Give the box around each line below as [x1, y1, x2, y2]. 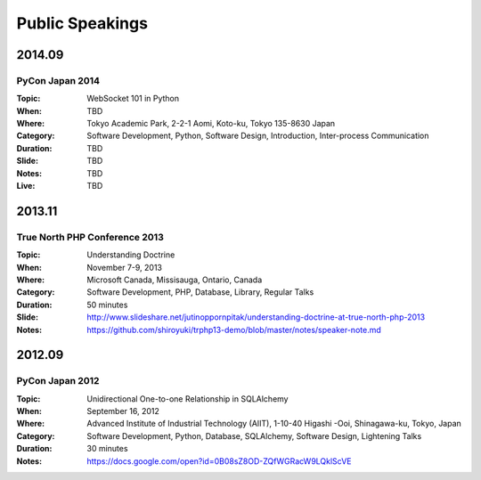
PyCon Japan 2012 [16, 375, 100, 387]
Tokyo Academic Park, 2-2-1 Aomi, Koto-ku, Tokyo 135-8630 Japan [86, 118, 336, 129]
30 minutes [86, 443, 128, 454]
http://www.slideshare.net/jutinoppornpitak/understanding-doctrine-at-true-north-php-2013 [86, 312, 426, 322]
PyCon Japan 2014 [16, 74, 101, 86]
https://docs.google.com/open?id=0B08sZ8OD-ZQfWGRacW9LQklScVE [86, 455, 352, 467]
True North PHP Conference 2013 [16, 231, 164, 243]
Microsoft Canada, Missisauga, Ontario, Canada [86, 274, 263, 285]
